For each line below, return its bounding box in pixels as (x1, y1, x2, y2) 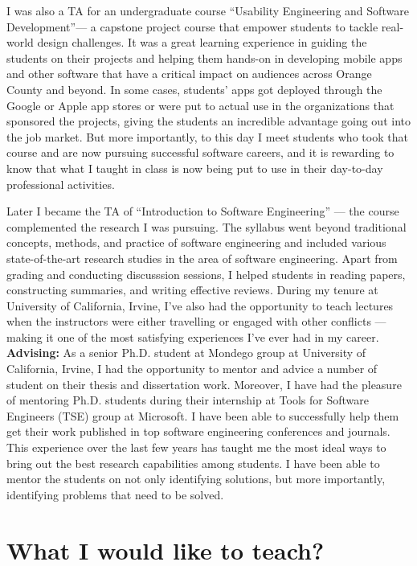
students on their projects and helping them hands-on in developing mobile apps (6, 49, 403, 66)
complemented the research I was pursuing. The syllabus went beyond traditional (6, 218, 407, 235)
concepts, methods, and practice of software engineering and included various (6, 234, 386, 251)
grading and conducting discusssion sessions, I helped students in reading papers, (6, 265, 406, 282)
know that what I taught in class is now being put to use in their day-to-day (6, 159, 383, 176)
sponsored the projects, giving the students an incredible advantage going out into (6, 113, 411, 129)
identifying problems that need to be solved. (6, 486, 224, 502)
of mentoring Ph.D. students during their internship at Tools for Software (6, 392, 369, 408)
